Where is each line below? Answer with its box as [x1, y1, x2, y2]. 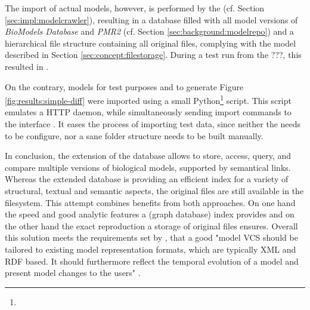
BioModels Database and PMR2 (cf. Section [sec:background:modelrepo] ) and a [5, 25, 294, 38]
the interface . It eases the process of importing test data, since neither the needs [5, 118, 301, 130]
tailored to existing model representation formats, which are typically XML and [5, 243, 296, 255]
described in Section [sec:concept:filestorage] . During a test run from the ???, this [5, 48, 302, 61]
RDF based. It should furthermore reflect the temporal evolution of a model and [5, 254, 299, 267]
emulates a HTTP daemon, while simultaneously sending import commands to [5, 106, 292, 118]
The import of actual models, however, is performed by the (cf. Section [5, 2, 265, 14]
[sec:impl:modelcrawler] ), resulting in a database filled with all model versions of [5, 13, 298, 26]
